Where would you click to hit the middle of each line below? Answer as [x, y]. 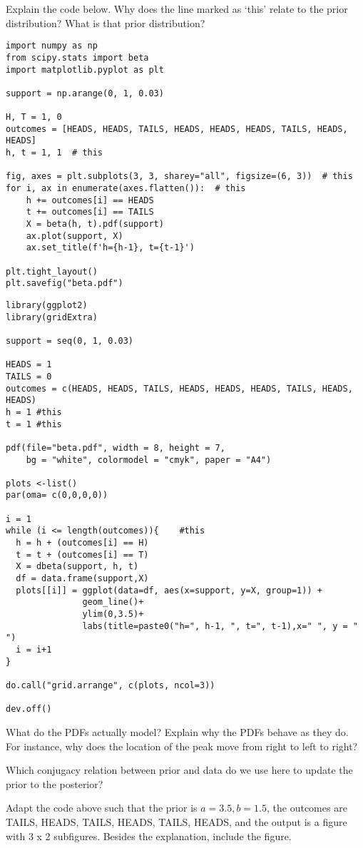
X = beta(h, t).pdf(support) [95, 224]
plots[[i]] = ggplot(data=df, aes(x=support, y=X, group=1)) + [169, 590]
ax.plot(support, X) [75, 236]
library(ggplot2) [47, 305]
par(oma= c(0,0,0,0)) [57, 495]
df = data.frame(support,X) [82, 579]
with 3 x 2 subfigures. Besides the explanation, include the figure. [149, 836]
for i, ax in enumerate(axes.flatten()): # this [126, 189]
